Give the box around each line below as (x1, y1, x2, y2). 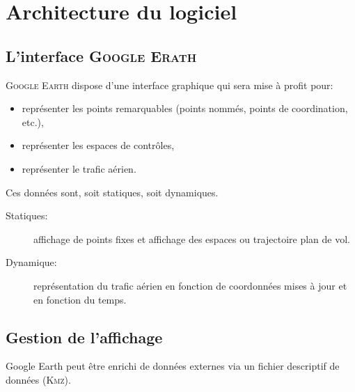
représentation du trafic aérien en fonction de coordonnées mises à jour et (33, 278, 347, 292)
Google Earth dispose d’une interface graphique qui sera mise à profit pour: (6, 77, 333, 92)
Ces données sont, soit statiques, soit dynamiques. (6, 185, 219, 199)
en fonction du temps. (33, 292, 127, 306)
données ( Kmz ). (6, 372, 71, 386)
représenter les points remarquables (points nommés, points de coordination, (22, 101, 348, 116)
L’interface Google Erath (6, 45, 197, 66)
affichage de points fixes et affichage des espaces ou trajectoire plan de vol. (33, 231, 350, 246)
